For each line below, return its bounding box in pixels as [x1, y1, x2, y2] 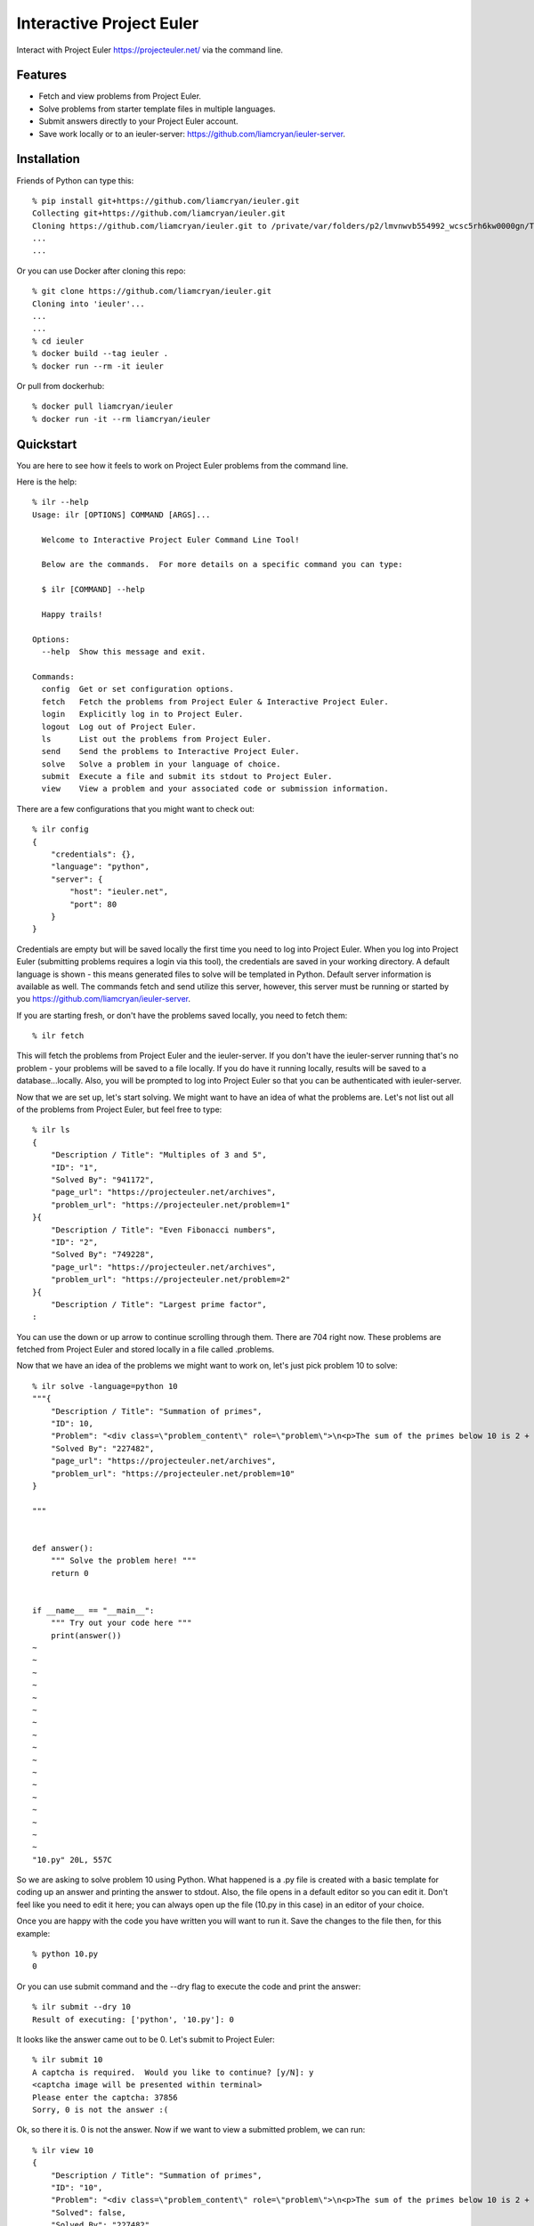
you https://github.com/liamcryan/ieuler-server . [16, 994, 191, 1004]
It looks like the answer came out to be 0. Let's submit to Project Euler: [16, 2035, 275, 2044]
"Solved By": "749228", [50, 1249, 155, 1260]
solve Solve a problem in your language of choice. [41, 759, 281, 769]
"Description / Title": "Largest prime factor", [50, 1299, 267, 1309]
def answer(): [32, 1543, 93, 1553]
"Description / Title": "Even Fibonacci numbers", [50, 1224, 277, 1235]
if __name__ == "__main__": [32, 1605, 155, 1615]
